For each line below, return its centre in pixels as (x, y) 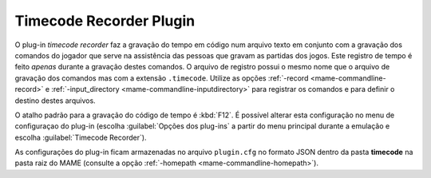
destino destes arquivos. (55, 101)
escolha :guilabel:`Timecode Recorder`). (81, 137)
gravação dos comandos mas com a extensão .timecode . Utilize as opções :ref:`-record (162, 78)
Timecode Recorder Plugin (105, 21)
